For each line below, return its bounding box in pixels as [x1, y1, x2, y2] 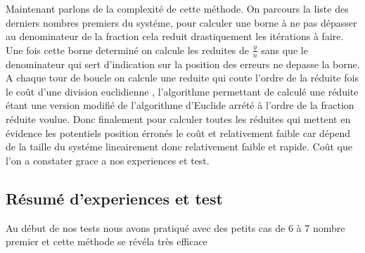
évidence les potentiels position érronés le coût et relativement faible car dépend [6, 125, 351, 140]
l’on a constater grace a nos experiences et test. [6, 153, 210, 167]
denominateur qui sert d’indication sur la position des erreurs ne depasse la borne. [6, 56, 360, 71]
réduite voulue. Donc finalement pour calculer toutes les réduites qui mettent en [6, 111, 351, 126]
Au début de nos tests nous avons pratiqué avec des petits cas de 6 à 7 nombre [6, 220, 345, 235]
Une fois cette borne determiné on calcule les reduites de [6, 42, 250, 57]
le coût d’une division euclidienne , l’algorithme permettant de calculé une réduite [6, 84, 359, 98]
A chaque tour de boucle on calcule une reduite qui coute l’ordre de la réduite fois [6, 70, 359, 85]
